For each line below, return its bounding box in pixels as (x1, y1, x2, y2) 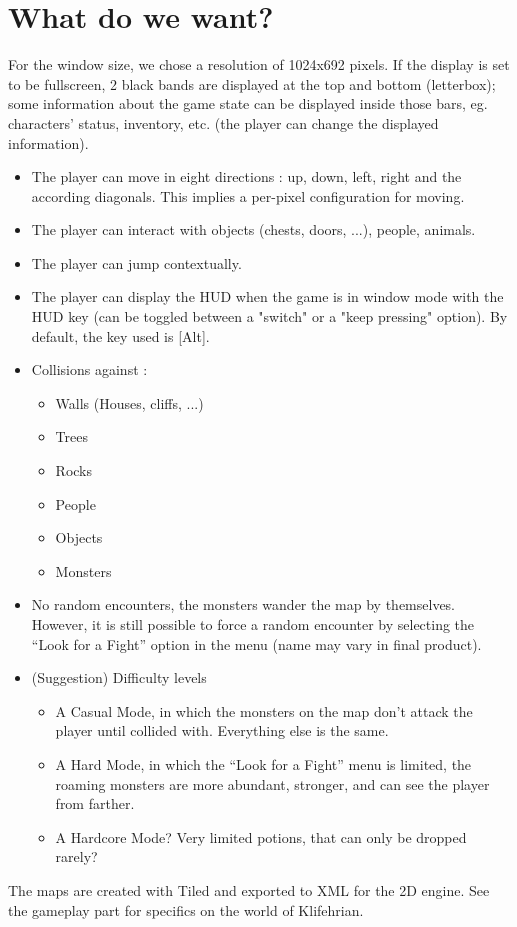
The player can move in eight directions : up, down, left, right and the (31, 166, 462, 187)
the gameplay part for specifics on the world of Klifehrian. (8, 899, 364, 920)
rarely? (55, 846, 98, 867)
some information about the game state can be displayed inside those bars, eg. (8, 93, 488, 114)
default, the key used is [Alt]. (31, 325, 210, 346)
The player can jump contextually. (31, 252, 242, 273)
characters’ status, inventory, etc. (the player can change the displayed (8, 112, 439, 133)
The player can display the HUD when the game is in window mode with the (31, 286, 504, 307)
